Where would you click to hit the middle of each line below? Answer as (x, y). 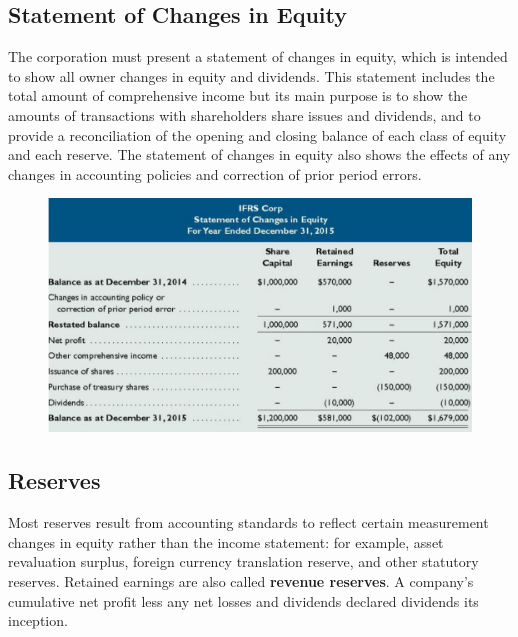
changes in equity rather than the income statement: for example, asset (226, 541)
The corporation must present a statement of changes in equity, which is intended (258, 56)
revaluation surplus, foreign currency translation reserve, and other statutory (243, 561)
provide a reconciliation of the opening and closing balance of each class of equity (257, 134)
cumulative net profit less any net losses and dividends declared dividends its (243, 600)
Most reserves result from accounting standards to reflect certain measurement (248, 522)
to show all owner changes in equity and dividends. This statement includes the (251, 75)
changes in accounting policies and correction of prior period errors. (215, 173)
